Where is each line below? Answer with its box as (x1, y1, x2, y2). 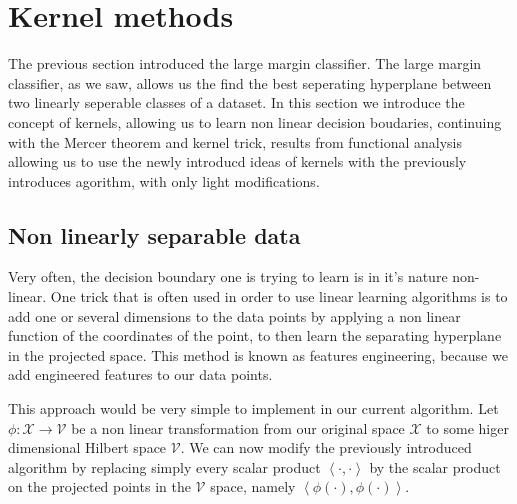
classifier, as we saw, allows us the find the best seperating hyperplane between (8, 72, 492, 93)
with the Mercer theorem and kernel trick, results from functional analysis (8, 131, 463, 152)
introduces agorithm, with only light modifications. (8, 170, 320, 191)
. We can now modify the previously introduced (180, 437, 472, 458)
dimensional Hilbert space (8, 437, 167, 458)
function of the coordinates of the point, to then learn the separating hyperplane (8, 325, 502, 346)
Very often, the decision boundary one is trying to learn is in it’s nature (8, 266, 448, 287)
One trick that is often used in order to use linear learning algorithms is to (50, 286, 508, 307)
